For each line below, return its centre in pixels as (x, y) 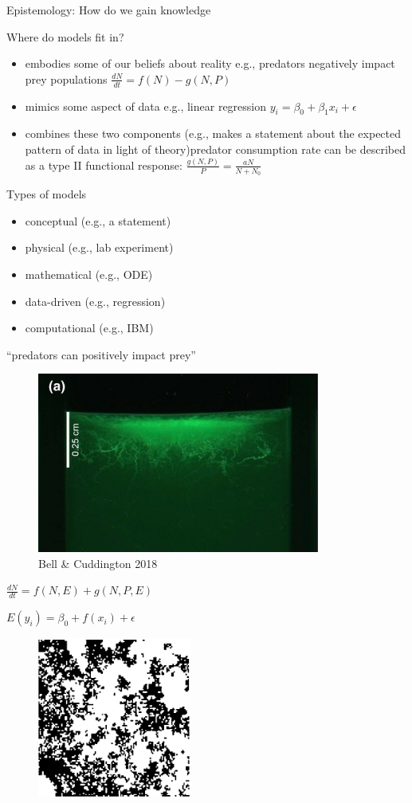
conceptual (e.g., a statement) (98, 220)
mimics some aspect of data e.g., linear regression (146, 106)
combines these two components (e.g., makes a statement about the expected (213, 133)
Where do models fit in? (65, 36)
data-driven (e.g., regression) (95, 301)
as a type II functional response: (104, 165)
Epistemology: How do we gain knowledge (109, 10)
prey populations (66, 78)
